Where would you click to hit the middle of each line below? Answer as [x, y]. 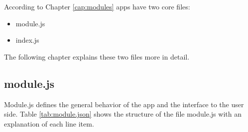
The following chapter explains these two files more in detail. [97, 56]
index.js [27, 40]
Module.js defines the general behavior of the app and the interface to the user [124, 104]
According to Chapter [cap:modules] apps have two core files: [97, 6]
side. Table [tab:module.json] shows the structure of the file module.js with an [123, 114]
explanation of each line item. [49, 123]
